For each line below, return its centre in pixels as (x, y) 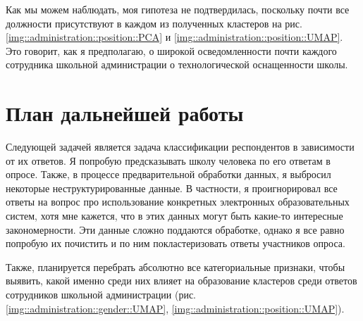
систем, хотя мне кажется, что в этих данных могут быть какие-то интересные (174, 216)
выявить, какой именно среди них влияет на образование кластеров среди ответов (181, 281)
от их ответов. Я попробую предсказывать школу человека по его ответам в (168, 160)
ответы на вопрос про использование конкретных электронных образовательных (178, 202)
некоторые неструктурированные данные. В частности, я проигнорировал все (172, 188)
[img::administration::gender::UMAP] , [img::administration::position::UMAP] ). (175, 308)
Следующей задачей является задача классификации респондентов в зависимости (180, 147)
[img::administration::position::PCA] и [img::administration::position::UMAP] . (174, 37)
